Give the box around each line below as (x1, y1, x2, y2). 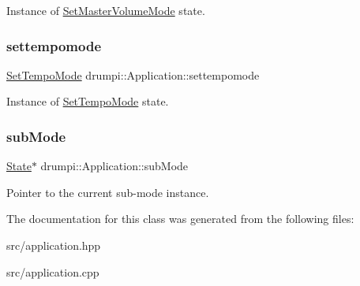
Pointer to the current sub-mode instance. (6, 184, 209, 200)
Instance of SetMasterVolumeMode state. (6, 2, 205, 18)
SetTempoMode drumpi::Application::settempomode (6, 66, 260, 83)
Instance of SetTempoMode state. (6, 93, 169, 110)
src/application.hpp (6, 237, 101, 253)
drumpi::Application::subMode (40, 158, 189, 174)
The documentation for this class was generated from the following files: (6, 210, 354, 227)
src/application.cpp (6, 263, 99, 280)
